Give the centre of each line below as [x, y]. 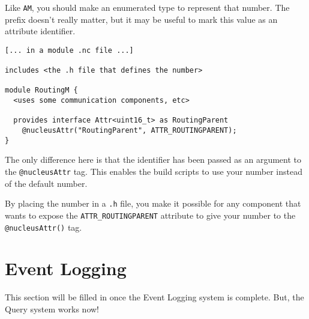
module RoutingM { [41, 90]
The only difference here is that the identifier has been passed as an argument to [153, 159]
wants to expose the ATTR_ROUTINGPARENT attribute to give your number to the [150, 215]
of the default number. [46, 183]
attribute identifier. [40, 31]
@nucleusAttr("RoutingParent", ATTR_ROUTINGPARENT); [129, 131]
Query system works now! [52, 308]
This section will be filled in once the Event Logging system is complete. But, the [154, 297]
